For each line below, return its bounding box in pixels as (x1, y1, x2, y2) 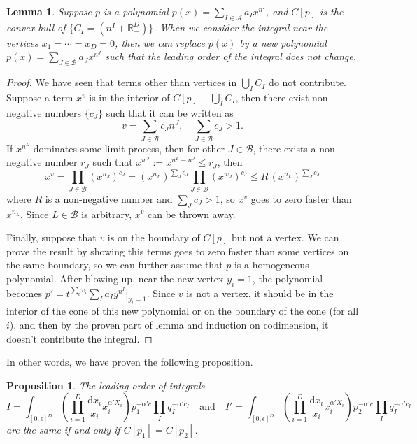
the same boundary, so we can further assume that (6, 257, 223, 272)
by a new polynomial (239, 35, 327, 50)
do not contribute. (269, 75, 347, 89)
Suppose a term (6, 89, 73, 104)
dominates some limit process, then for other (33, 141, 225, 155)
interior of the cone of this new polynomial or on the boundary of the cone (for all (6, 303, 359, 318)
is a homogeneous (234, 257, 309, 272)
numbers (45, 105, 82, 120)
